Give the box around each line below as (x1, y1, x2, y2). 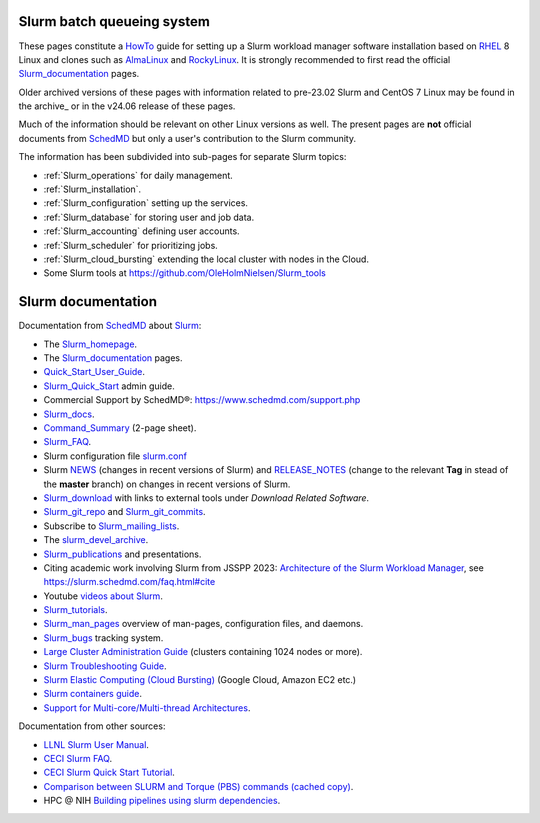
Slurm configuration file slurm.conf (43, 450, 187, 462)
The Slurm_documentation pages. (43, 352, 183, 364)
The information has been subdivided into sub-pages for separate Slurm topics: (18, 151, 347, 163)
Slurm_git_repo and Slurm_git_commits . (43, 506, 206, 518)
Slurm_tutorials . (43, 604, 108, 616)
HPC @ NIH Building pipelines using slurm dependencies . (43, 795, 281, 807)
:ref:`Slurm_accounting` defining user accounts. (43, 225, 240, 237)
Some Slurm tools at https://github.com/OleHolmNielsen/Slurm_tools (43, 267, 327, 279)
